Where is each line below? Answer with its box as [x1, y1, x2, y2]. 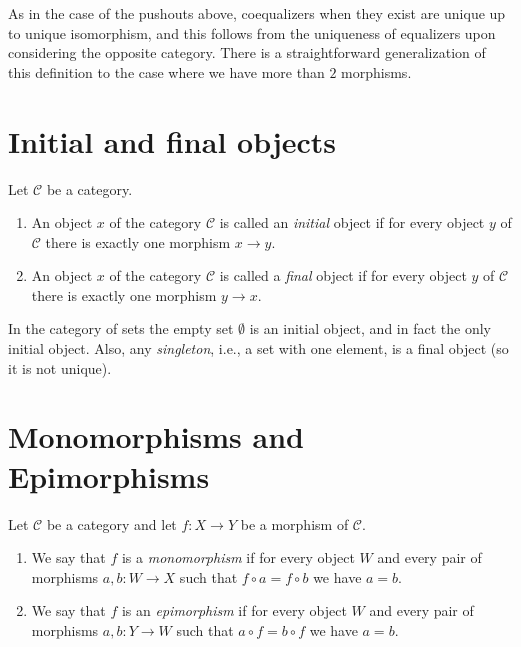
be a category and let [46, 513, 177, 534]
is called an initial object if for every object [219, 212, 485, 233]
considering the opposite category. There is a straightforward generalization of [8, 42, 486, 63]
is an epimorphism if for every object [121, 600, 347, 621]
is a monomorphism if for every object [121, 547, 355, 568]
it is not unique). [8, 357, 112, 378]
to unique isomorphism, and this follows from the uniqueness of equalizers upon [8, 22, 496, 43]
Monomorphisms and [8, 416, 304, 457]
